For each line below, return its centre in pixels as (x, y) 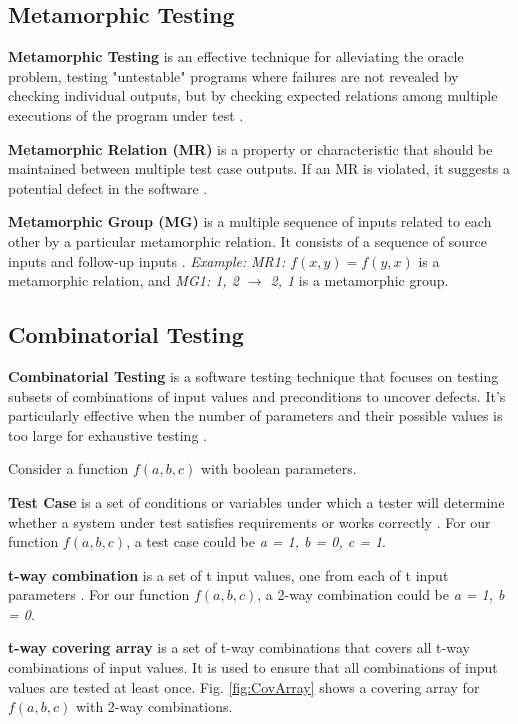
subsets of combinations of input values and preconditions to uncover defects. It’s (257, 395)
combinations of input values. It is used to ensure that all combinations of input (253, 667)
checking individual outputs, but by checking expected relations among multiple (253, 95)
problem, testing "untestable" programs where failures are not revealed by (233, 75)
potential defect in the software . (108, 187)
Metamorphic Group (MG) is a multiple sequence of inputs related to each (250, 221)
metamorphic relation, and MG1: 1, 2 (123, 280)
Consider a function (68, 468)
